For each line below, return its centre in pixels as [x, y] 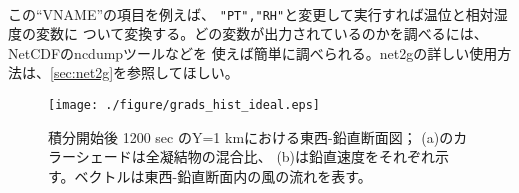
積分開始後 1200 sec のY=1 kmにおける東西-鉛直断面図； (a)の [251, 136]
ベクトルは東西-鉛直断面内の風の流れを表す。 [223, 175]
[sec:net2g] [82, 72]
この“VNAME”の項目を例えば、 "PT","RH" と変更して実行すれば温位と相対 [251, 13]
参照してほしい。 [183, 72]
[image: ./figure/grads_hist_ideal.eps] [184, 105]
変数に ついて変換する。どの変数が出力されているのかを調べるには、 [261, 33]
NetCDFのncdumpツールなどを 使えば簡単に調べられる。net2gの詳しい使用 [253, 52]
